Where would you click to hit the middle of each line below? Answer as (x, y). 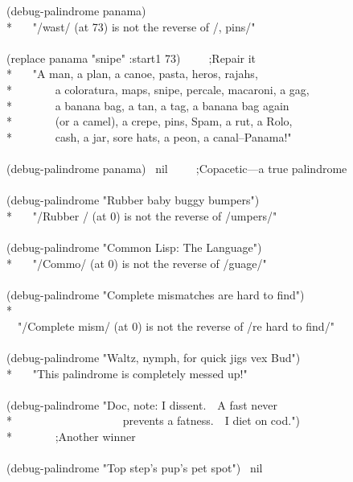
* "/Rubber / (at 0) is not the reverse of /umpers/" (142, 215)
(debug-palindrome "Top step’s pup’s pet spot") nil (135, 468)
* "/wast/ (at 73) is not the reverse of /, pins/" (131, 26)
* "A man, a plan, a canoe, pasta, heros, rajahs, (132, 74)
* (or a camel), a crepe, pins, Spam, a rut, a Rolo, (150, 121)
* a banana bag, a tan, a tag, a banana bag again (148, 105)
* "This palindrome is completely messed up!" (127, 373)
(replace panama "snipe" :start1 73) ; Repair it (131, 58)
